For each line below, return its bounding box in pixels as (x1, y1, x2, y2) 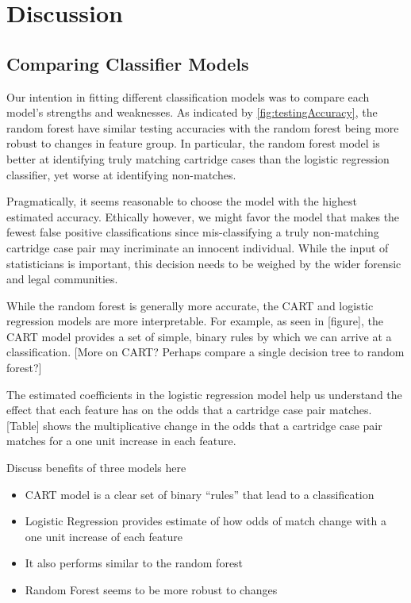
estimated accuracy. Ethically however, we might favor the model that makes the (6, 208, 400, 225)
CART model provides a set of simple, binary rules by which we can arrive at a (6, 328, 392, 344)
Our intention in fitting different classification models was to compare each (6, 88, 370, 105)
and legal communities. (6, 271, 118, 287)
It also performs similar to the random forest (25, 555, 244, 571)
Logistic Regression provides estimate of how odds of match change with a (25, 513, 386, 529)
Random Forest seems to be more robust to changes (25, 582, 278, 598)
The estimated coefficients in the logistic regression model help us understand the (6, 386, 402, 402)
